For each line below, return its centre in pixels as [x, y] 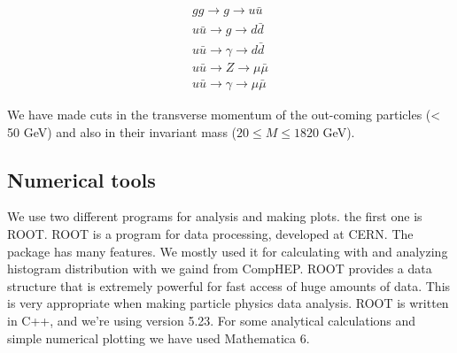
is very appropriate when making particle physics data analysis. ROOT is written [228, 303]
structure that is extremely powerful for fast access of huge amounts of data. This [229, 285]
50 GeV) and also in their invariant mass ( [122, 131]
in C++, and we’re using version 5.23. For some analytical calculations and [212, 320]
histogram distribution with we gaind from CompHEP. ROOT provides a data [220, 269]
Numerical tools [81, 179]
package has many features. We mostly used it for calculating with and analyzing [228, 251]
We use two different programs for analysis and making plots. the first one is [215, 216]
